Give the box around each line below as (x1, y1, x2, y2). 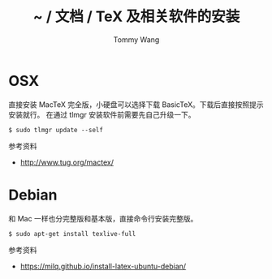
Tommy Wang (113, 34, 160, 45)
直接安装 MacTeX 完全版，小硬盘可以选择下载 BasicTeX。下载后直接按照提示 (8, 99, 264, 109)
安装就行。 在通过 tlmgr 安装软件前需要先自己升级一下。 (8, 109, 196, 119)
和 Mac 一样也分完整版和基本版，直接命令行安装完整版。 (8, 213, 198, 223)
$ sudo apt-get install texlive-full (8, 230, 136, 238)
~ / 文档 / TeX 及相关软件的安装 (32, 7, 240, 26)
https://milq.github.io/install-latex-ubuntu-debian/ (19, 261, 187, 271)
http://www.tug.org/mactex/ (19, 157, 114, 167)
